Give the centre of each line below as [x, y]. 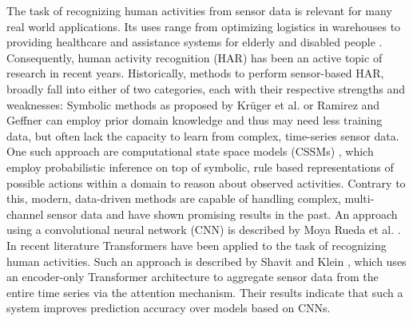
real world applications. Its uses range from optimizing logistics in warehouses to [204, 26]
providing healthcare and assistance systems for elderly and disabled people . [195, 42]
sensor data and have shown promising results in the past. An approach [222, 214]
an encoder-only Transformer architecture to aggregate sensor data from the [193, 277]
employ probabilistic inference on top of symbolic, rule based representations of [200, 166]
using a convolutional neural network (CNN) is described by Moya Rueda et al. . [204, 230]
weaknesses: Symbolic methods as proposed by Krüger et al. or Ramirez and [193, 104]
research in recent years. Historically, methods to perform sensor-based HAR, [195, 73]
